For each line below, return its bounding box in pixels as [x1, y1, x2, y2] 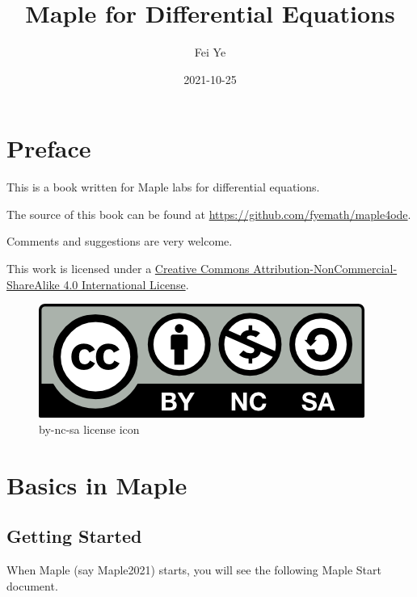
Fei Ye [194, 44, 226, 61]
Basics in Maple [6, 468, 187, 501]
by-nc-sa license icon [39, 420, 140, 437]
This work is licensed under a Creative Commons [6, 260, 250, 277]
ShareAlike [6, 275, 60, 292]
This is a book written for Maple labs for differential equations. [6, 179, 320, 195]
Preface [6, 132, 91, 165]
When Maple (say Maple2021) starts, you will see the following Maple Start [6, 561, 381, 578]
